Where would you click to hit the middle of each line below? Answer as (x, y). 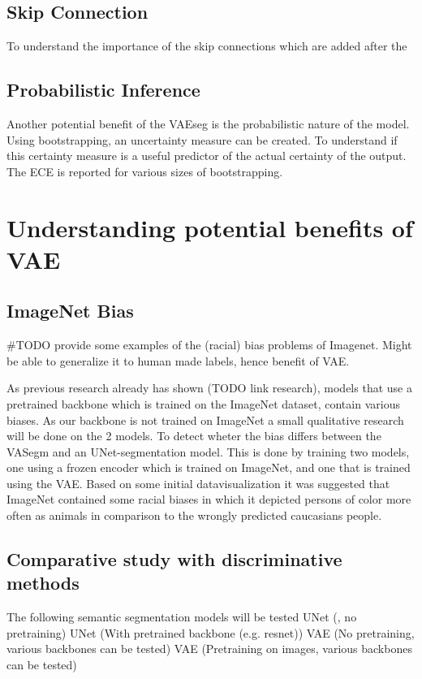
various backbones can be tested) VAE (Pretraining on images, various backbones (209, 649)
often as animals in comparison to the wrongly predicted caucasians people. (194, 515)
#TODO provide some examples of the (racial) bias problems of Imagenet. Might (209, 345)
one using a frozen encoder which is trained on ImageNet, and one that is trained (209, 467)
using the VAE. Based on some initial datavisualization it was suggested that (198, 483)
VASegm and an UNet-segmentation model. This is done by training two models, (208, 451)
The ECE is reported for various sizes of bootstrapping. (145, 171)
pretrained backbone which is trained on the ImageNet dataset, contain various (203, 403)
